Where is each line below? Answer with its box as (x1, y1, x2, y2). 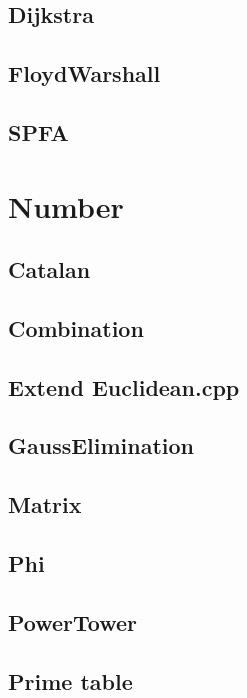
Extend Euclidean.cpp (8, 371, 240, 402)
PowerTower (8, 606, 138, 637)
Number (8, 185, 124, 226)
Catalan (8, 254, 91, 285)
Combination (8, 312, 144, 343)
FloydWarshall (8, 58, 161, 89)
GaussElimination (8, 430, 195, 461)
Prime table (8, 665, 133, 696)
